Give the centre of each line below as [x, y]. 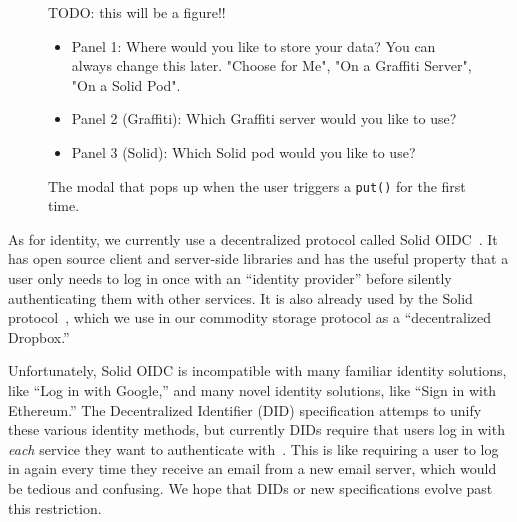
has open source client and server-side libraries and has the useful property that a [258, 258]
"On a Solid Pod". [126, 84]
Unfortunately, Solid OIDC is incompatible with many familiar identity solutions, [257, 370]
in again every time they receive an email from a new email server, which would [252, 468]
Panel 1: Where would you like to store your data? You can [253, 45]
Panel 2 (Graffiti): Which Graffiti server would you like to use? [264, 118]
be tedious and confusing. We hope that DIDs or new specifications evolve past [250, 487]
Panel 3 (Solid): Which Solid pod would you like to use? [243, 151]
